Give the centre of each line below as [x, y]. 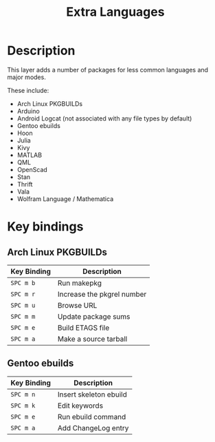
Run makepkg [79, 283]
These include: [28, 90]
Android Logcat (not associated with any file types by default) [104, 118]
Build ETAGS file [83, 328]
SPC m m [23, 316]
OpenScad [32, 169]
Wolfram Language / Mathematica [65, 199]
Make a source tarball [92, 339]
